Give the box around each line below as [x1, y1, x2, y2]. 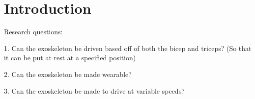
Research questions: [4, 26, 63, 37]
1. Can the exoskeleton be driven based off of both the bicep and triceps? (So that [4, 43, 252, 53]
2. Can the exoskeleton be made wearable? [4, 69, 132, 79]
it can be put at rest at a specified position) [4, 52, 136, 63]
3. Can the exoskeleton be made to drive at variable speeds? [4, 85, 185, 96]
